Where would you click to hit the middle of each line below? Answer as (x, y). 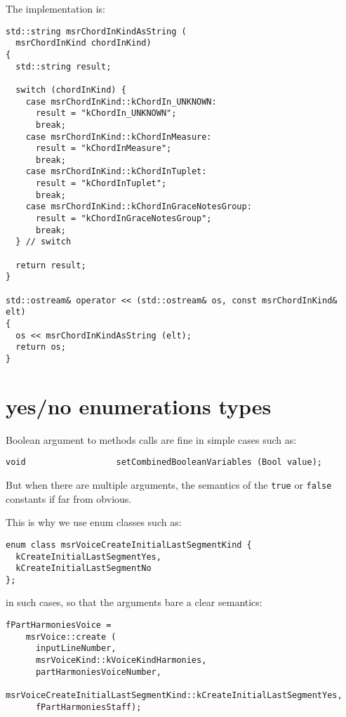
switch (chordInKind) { (71, 90)
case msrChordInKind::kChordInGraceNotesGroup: (139, 207)
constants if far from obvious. (69, 498)
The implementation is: (56, 8)
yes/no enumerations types (139, 406)
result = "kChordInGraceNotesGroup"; (124, 219)
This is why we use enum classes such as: (94, 522)
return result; (51, 265)
